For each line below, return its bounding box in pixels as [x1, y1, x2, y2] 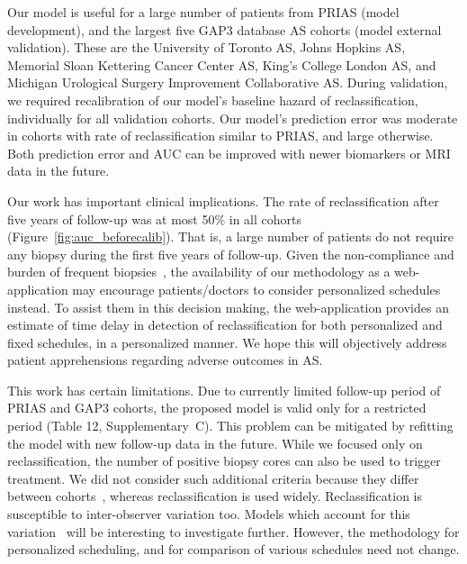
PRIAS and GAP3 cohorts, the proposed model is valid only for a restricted [7, 398, 427, 417]
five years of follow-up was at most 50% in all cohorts [7, 209, 302, 228]
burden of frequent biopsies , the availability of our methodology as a [7, 262, 391, 281]
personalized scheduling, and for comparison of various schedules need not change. [7, 540, 460, 559]
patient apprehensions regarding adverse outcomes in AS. [7, 350, 323, 369]
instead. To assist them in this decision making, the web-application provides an [7, 297, 449, 316]
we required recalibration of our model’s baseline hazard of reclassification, [7, 90, 418, 109]
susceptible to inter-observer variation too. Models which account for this [7, 505, 410, 523]
